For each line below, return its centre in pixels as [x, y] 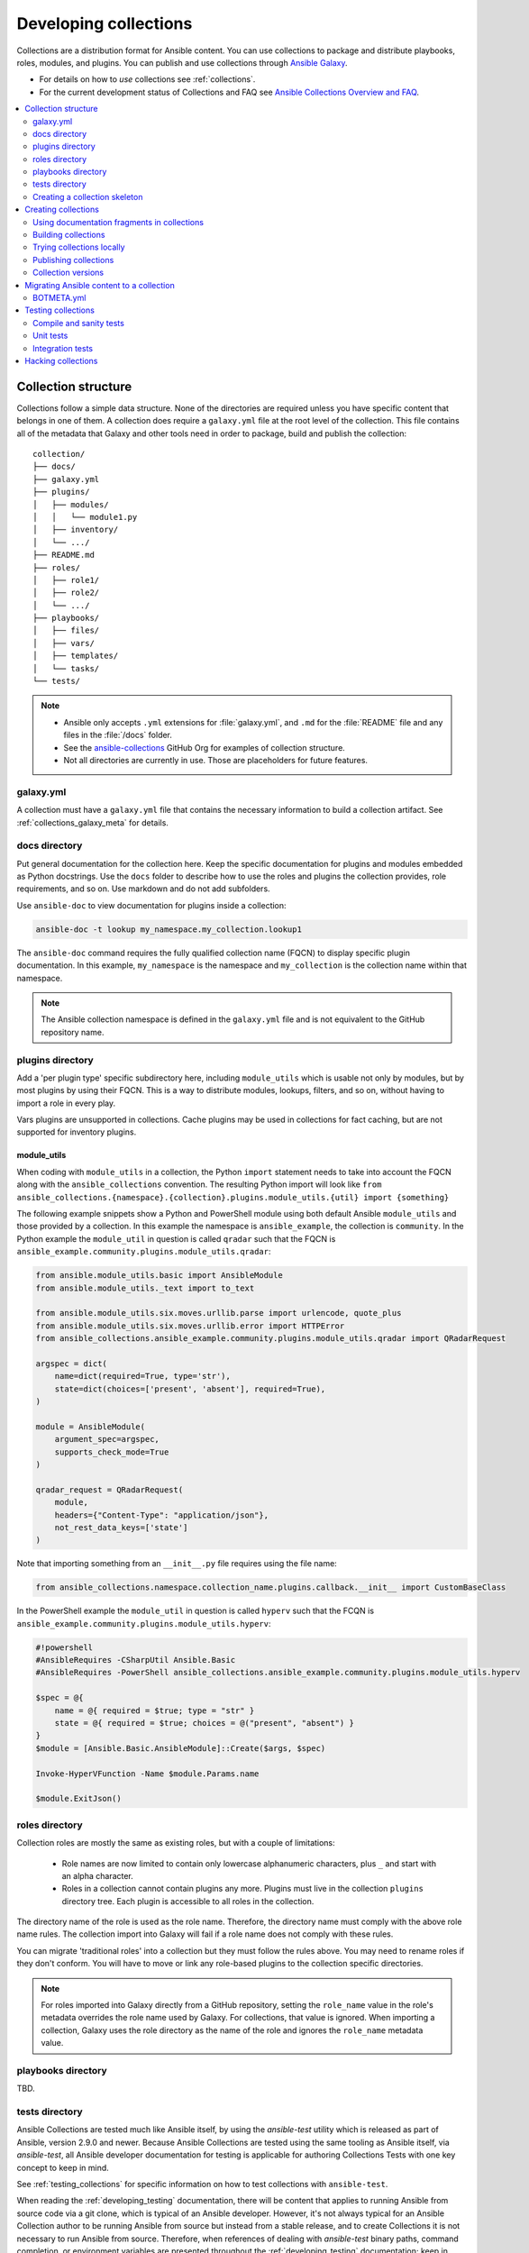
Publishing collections [73, 260]
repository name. [73, 1032]
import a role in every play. [66, 1103]
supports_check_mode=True [112, 1452]
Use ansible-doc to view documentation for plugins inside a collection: [152, 905]
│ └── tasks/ [66, 668]
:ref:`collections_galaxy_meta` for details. [92, 822]
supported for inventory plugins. [77, 1132]
